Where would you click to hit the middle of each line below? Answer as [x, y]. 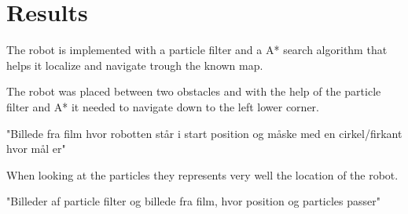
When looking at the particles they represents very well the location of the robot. [202, 174]
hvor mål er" [36, 149]
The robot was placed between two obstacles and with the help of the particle [194, 91]
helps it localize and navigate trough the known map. [135, 65]
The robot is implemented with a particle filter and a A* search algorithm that [197, 50]
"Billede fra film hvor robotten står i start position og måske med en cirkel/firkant [204, 133]
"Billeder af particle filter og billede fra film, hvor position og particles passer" [193, 201]
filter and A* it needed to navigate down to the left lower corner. [163, 106]
